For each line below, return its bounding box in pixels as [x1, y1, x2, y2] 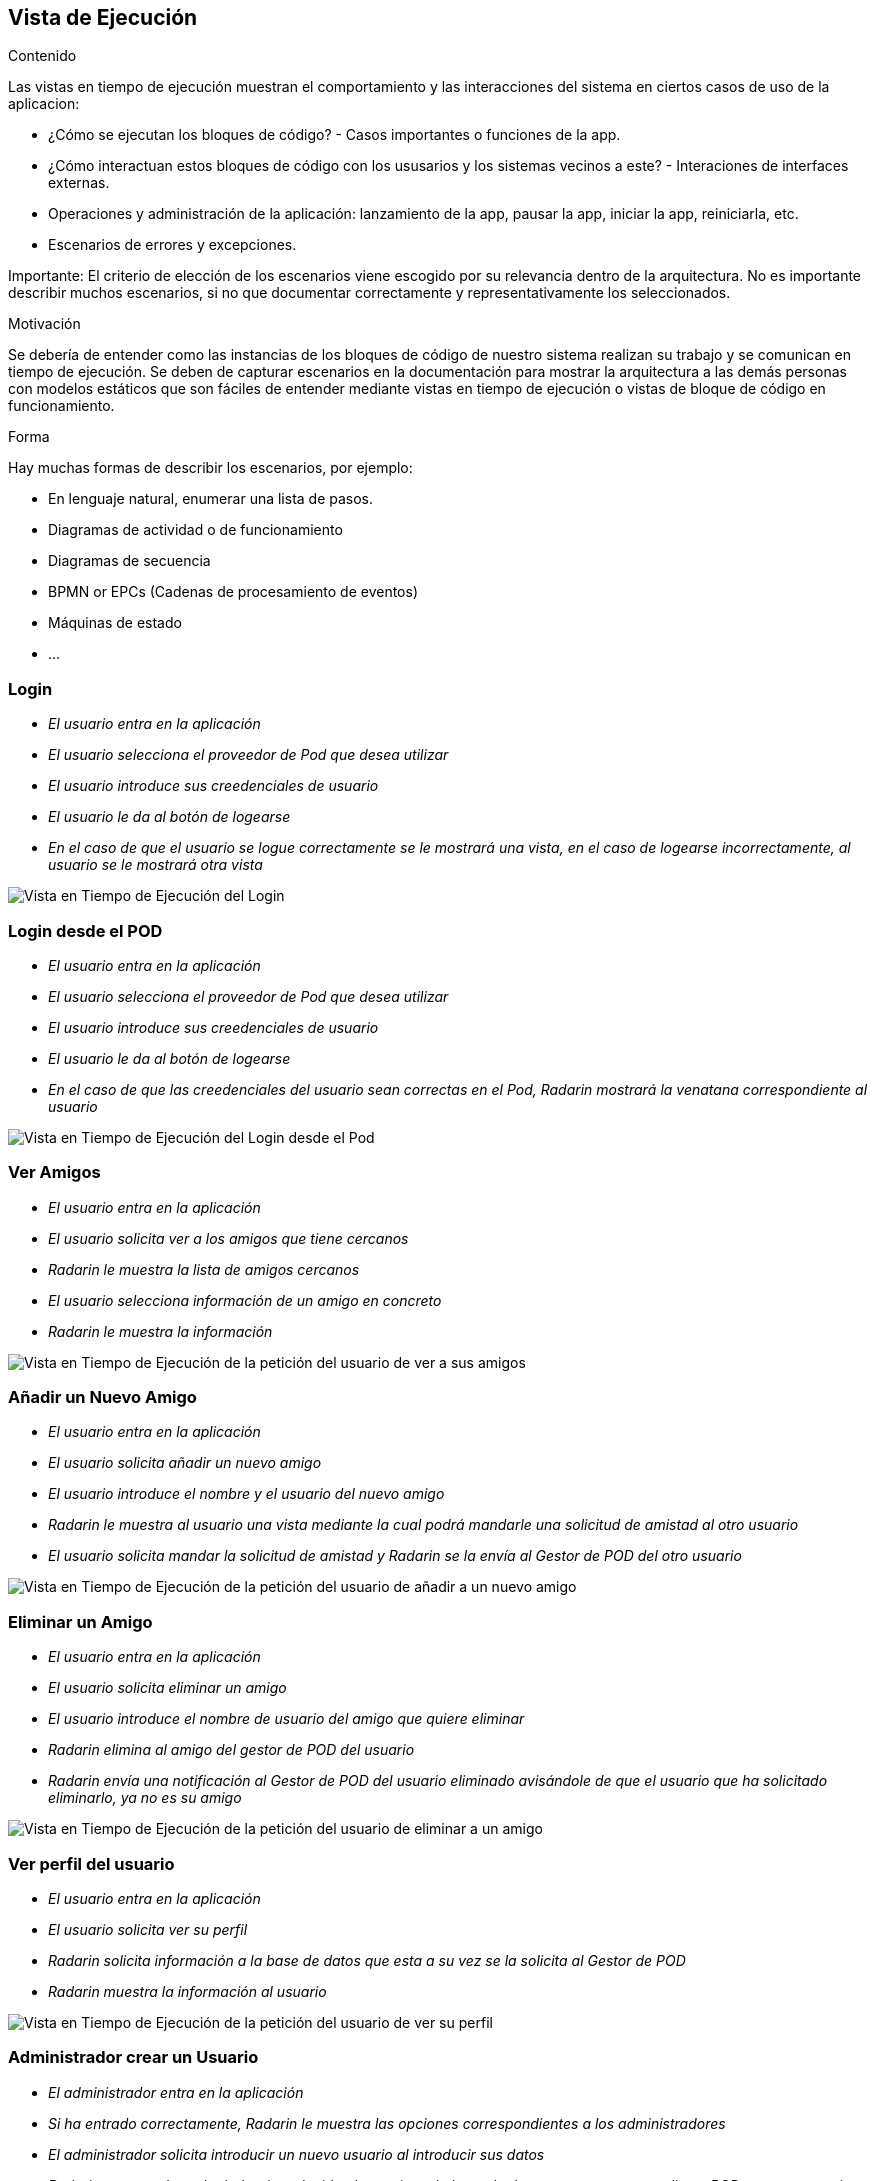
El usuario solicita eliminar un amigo [48, 1679, 287, 1697]
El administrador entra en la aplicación [48, 2083, 304, 2101]
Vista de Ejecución [8, 5, 198, 30]
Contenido [8, 47, 77, 65]
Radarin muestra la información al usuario [48, 1982, 327, 2000]
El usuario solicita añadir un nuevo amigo [48, 1454, 322, 1472]
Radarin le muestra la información [48, 1322, 273, 1340]
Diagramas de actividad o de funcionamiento [48, 521, 343, 539]
